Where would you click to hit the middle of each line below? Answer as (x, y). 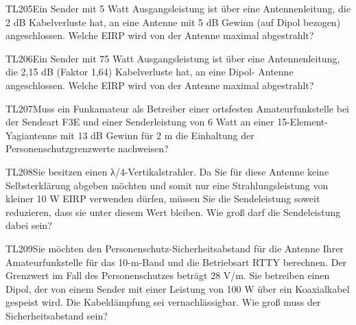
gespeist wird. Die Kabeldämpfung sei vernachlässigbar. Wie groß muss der (163, 302)
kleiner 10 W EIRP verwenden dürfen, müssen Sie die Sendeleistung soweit (163, 198)
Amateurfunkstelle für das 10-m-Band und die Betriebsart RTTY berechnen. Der (176, 262)
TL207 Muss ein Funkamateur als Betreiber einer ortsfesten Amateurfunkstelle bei (178, 108)
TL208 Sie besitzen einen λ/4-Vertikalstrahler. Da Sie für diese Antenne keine (167, 171)
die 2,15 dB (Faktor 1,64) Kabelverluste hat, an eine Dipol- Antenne (150, 72)
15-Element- (302, 122)
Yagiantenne (32, 135)
